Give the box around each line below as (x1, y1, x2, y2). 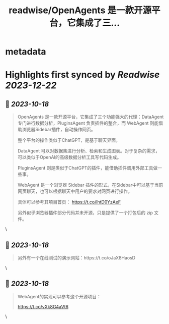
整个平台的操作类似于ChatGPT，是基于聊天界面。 (17, 137, 121, 143)
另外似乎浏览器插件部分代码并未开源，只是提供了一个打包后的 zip (17, 210, 153, 216)
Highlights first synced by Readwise (5, 69, 160, 81)
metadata (5, 46, 46, 58)
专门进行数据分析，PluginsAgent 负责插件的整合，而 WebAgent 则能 (17, 120, 159, 126)
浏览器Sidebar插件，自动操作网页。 (22, 127, 96, 133)
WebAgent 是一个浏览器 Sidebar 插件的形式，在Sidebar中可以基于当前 (17, 182, 163, 188)
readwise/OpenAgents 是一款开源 (9, 5, 152, 16)
